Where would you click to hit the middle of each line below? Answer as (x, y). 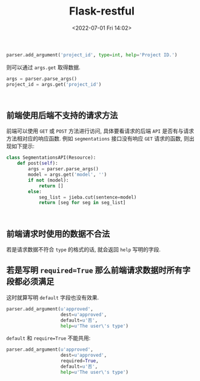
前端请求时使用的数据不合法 (58, 234)
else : (35, 191)
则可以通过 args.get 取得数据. (43, 67)
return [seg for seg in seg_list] (82, 203)
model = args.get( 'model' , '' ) (68, 174)
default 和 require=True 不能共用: (48, 338)
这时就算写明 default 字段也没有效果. (53, 297)
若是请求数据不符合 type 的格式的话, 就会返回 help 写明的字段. (84, 250)
